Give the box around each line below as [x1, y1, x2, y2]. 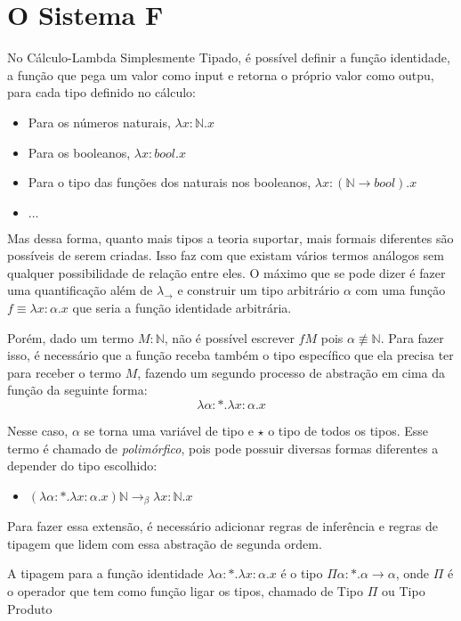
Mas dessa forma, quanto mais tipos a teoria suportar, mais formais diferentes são [7, 228, 454, 247]
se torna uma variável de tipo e [84, 421, 254, 440]
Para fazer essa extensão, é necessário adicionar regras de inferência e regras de [7, 517, 439, 535]
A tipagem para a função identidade [7, 564, 204, 583]
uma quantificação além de [7, 281, 153, 299]
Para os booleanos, [28, 143, 131, 161]
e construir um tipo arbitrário [177, 281, 340, 299]
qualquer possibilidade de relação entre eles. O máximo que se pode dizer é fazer [7, 263, 446, 282]
